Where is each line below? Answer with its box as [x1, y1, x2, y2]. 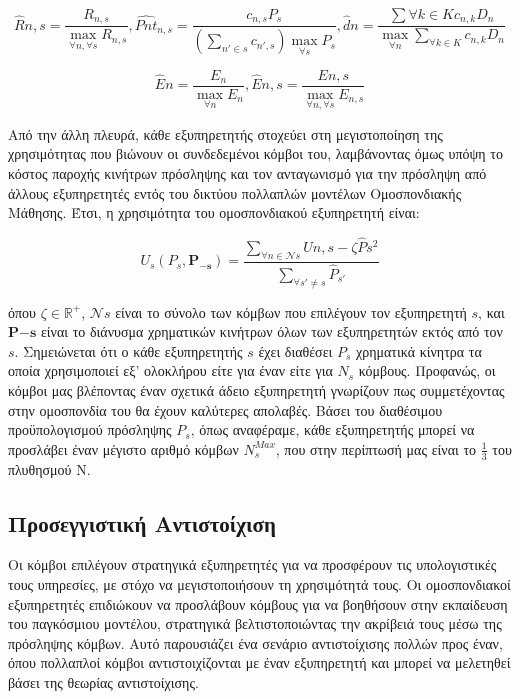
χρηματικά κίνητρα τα [356, 340, 482, 361]
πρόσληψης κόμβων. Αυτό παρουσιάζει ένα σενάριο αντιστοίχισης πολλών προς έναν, [8, 632, 503, 653]
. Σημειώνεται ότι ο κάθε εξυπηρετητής [14, 340, 243, 361]
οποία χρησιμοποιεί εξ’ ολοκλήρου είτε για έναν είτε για [8, 360, 333, 381]
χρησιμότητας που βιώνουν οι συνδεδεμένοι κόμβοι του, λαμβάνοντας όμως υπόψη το [8, 143, 503, 164]
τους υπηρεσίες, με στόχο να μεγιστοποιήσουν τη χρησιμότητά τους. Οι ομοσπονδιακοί [8, 574, 511, 595]
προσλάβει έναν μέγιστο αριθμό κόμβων [8, 438, 239, 459]
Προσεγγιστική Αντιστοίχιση [8, 507, 276, 538]
